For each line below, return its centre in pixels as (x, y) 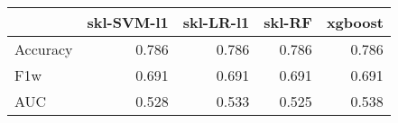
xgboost (355, 22)
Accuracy (44, 49)
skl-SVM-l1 (128, 22)
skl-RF (288, 22)
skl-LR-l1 (216, 22)
